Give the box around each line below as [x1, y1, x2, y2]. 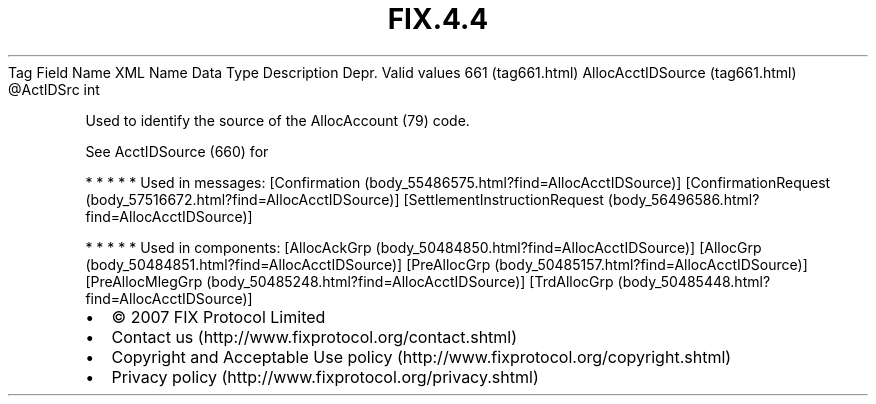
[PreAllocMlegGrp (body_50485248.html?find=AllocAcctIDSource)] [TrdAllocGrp [85, 272, 614, 290]
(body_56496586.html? [607, 190, 760, 208]
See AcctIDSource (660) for [85, 142, 269, 160]
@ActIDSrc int [8, 80, 100, 98]
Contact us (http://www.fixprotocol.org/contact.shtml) [111, 326, 518, 347]
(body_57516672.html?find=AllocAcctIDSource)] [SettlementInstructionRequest [85, 190, 604, 208]
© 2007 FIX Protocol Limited [111, 306, 326, 327]
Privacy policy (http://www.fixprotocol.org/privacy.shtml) [111, 366, 539, 387]
